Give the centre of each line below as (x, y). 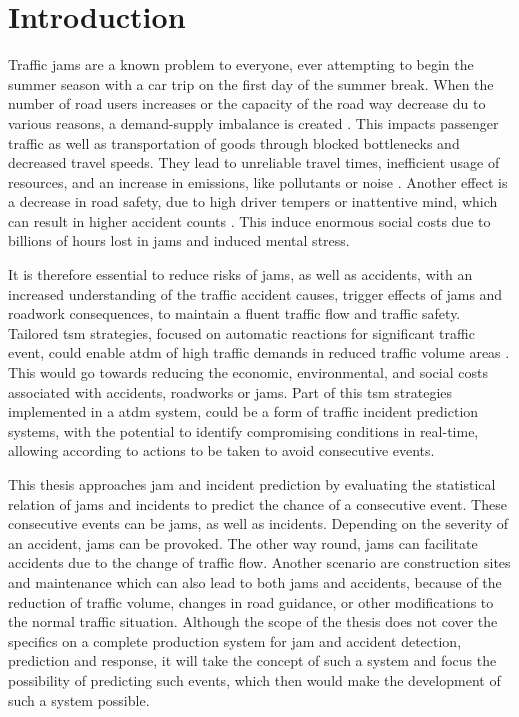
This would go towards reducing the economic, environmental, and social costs (248, 372)
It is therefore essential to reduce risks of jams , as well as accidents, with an (240, 274)
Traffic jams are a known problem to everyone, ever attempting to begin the (241, 64)
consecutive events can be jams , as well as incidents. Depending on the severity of (258, 523)
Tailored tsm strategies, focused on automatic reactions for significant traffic (241, 332)
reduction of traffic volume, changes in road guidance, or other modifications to (251, 601)
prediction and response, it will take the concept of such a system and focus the (252, 660)
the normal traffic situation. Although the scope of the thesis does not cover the (253, 621)
